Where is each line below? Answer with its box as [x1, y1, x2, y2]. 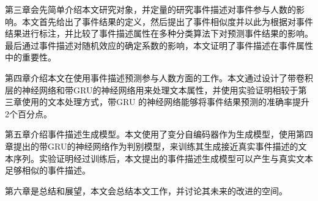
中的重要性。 [5, 51, 56, 64]
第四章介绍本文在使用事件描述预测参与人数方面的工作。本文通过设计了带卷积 [5, 71, 313, 84]
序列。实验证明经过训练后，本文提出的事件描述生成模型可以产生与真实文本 [13, 152, 313, 164]
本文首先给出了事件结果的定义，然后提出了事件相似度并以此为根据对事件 [21, 15, 313, 27]
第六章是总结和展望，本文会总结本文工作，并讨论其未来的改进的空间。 [5, 184, 287, 197]
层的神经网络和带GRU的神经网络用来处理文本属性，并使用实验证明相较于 [5, 83, 298, 96]
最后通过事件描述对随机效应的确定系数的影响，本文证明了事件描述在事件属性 [5, 38, 313, 51]
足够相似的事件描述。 [5, 164, 91, 177]
